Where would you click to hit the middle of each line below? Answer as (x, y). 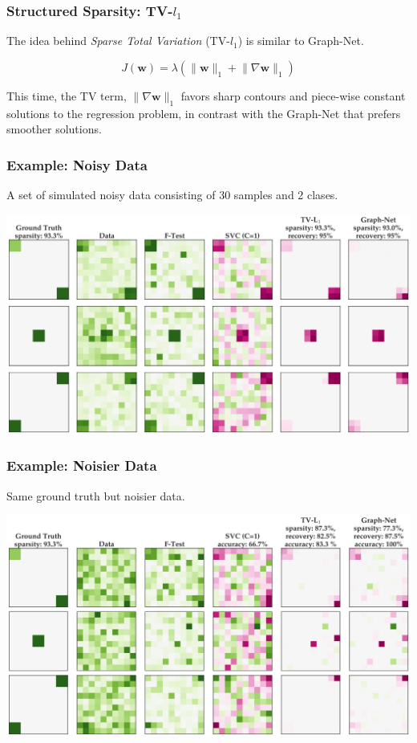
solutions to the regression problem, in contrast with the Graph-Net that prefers (204, 113)
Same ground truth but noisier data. (96, 495)
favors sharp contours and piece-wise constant (293, 95)
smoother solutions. (54, 129)
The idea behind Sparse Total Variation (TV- (118, 41)
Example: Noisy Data (77, 164)
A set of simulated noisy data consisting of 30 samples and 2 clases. (172, 195)
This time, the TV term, (67, 95)
